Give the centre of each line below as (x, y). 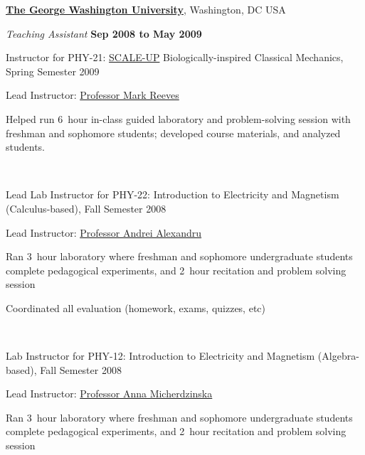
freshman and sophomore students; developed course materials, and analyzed (173, 133)
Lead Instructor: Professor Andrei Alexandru (104, 232)
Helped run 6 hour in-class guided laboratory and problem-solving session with (178, 118)
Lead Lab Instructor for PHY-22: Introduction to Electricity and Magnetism (173, 194)
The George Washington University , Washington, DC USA (146, 9)
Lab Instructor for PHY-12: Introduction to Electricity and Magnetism (160, 356)
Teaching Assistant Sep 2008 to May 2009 (104, 33)
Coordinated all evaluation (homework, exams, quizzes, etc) (136, 307)
